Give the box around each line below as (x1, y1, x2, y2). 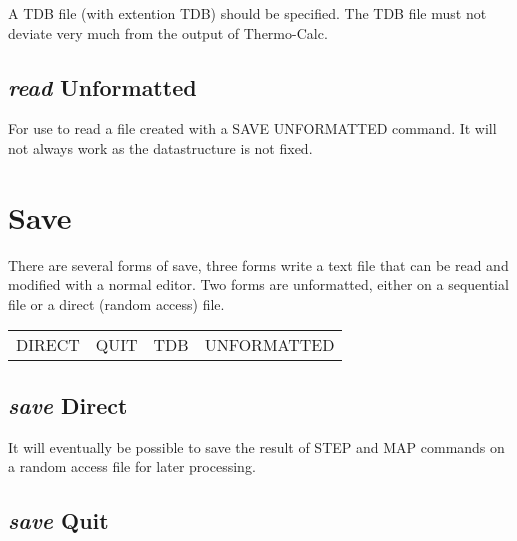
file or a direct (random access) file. (8, 293, 225, 314)
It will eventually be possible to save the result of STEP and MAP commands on (8, 436, 505, 457)
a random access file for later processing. (8, 456, 256, 477)
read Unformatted (8, 71, 197, 102)
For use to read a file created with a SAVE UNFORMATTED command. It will (8, 118, 497, 139)
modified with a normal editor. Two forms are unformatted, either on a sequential (8, 274, 509, 295)
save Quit (8, 505, 109, 536)
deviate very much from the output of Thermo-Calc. (8, 22, 328, 43)
